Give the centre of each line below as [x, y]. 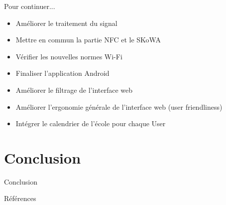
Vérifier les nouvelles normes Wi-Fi [69, 56]
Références [20, 198]
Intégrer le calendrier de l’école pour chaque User [91, 123]
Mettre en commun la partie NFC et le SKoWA [88, 40]
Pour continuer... [30, 6]
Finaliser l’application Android [62, 73]
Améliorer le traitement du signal [66, 23]
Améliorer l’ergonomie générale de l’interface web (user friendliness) [119, 106]
